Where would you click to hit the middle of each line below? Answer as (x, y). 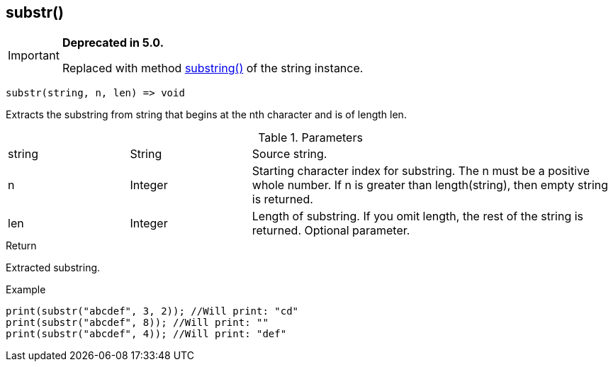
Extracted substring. (53, 268)
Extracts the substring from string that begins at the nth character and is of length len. (206, 115)
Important (34, 56)
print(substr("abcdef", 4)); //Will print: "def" (146, 334)
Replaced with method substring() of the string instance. (213, 68)
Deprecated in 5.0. (113, 43)
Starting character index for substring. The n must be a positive (421, 171)
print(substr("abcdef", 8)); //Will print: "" (137, 323)
